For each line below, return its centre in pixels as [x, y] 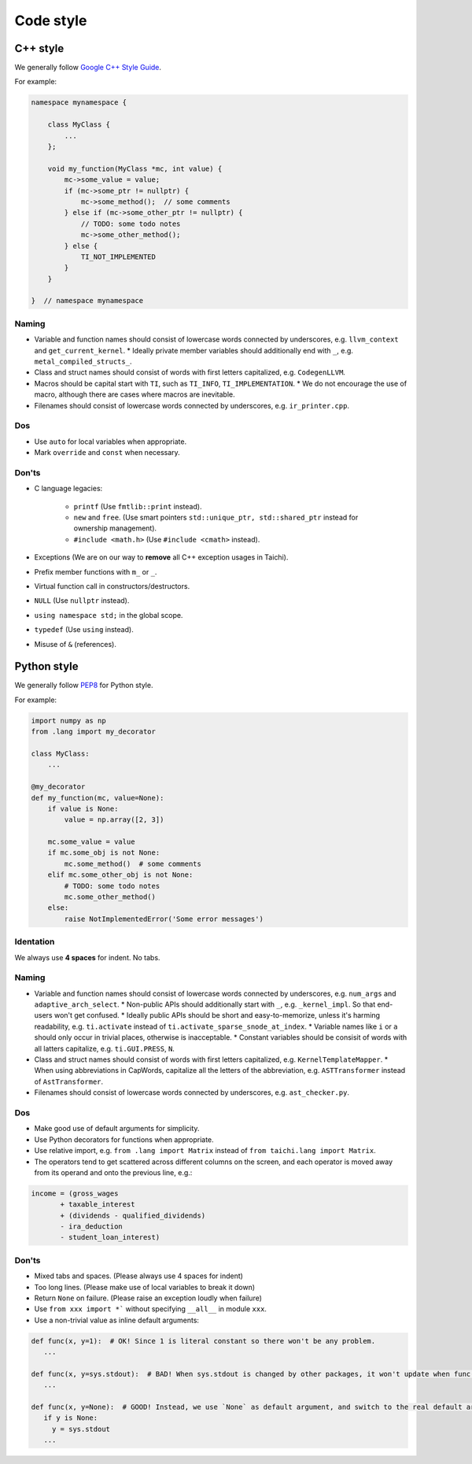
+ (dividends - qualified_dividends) [133, 1215]
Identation [35, 942]
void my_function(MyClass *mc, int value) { [135, 168]
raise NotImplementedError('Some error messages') [164, 919]
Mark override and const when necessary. [107, 453]
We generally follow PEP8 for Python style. [84, 686]
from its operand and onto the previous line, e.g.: [113, 1172]
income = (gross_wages [75, 1193]
